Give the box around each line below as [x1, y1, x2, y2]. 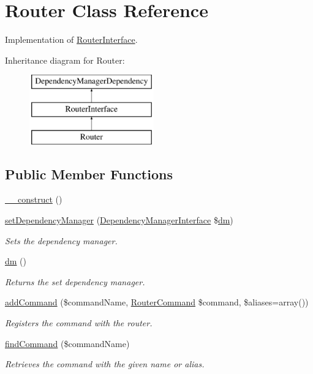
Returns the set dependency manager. [5, 275, 145, 288]
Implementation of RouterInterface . [5, 33, 138, 46]
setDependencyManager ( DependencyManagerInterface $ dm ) [5, 214, 233, 226]
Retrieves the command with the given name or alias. [5, 357, 205, 370]
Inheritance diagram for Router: [5, 53, 125, 66]
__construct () [5, 193, 62, 206]
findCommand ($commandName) [5, 337, 130, 350]
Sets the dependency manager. [5, 234, 118, 247]
